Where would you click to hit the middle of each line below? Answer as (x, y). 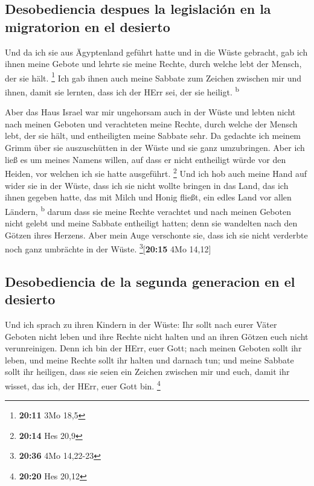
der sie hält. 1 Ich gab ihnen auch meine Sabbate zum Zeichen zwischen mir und (153, 77)
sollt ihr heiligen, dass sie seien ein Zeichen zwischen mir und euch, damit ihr (147, 372)
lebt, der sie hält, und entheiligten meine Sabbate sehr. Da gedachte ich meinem (153, 136)
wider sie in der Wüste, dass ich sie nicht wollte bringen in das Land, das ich (147, 185)
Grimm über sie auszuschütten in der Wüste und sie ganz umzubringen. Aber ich (155, 148)
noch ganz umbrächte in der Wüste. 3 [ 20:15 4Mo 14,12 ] (108, 248)
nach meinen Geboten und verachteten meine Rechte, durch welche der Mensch (151, 123)
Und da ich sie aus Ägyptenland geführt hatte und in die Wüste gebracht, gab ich (156, 52)
